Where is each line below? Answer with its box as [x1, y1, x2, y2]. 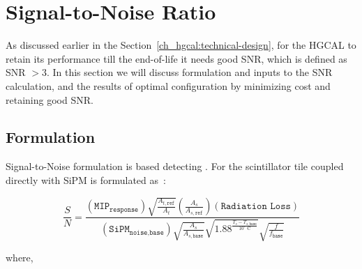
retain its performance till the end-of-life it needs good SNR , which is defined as [6, 51, 347, 66]
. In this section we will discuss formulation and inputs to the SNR [46, 65, 333, 79]
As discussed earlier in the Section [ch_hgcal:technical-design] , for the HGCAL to [6, 38, 356, 52]
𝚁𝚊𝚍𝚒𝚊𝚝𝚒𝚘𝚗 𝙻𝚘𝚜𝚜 [220, 201, 291, 212]
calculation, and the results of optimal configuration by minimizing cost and [6, 78, 331, 93]
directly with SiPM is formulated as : [6, 172, 166, 187]
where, [6, 250, 33, 265]
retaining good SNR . [6, 92, 93, 107]
